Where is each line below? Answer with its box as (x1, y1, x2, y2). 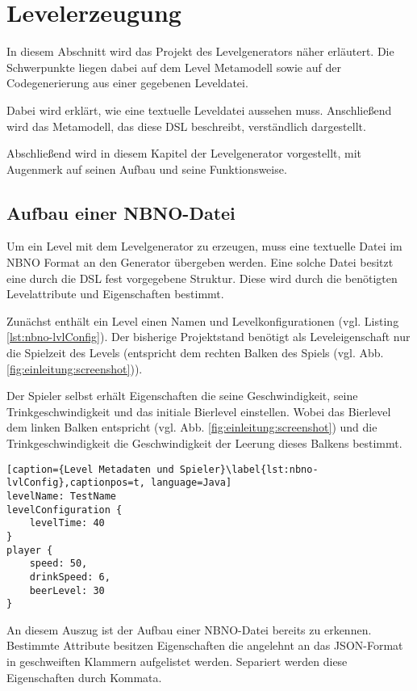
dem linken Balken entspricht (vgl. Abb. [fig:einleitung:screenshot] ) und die (6, 419, 377, 436)
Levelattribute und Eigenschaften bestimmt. (6, 285, 224, 302)
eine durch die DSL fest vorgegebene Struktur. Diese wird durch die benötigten (6, 269, 398, 286)
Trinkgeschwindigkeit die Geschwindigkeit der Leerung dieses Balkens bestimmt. (6, 435, 402, 452)
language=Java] (150, 477, 232, 489)
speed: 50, (29, 558, 88, 570)
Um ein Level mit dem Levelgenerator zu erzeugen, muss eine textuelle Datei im (6, 238, 402, 255)
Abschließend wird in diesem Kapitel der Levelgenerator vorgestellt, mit (6, 145, 362, 162)
